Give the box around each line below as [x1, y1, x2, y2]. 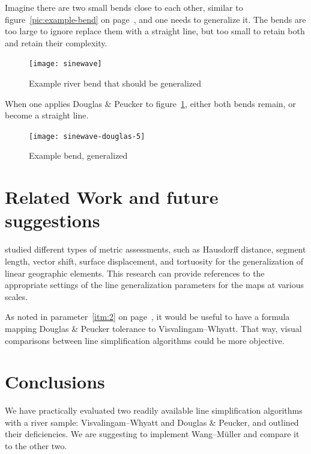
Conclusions [5, 369, 105, 394]
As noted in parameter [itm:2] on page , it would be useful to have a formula [5, 310, 290, 323]
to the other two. [5, 440, 67, 452]
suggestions [5, 208, 100, 233]
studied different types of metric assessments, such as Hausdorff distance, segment [5, 243, 306, 256]
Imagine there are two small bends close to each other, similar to [5, 1, 243, 13]
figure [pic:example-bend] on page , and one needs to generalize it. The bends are [5, 13, 306, 25]
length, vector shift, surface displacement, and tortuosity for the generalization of [5, 254, 304, 267]
